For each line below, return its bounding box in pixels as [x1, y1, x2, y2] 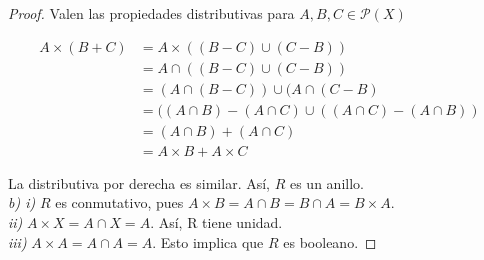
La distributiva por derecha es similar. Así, [8, 172, 270, 193]
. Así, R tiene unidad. [150, 211, 283, 232]
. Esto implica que [152, 231, 264, 252]
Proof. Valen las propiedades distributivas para [8, 3, 295, 23]
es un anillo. [289, 172, 364, 193]
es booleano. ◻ [283, 231, 377, 252]
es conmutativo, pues [55, 192, 184, 213]
